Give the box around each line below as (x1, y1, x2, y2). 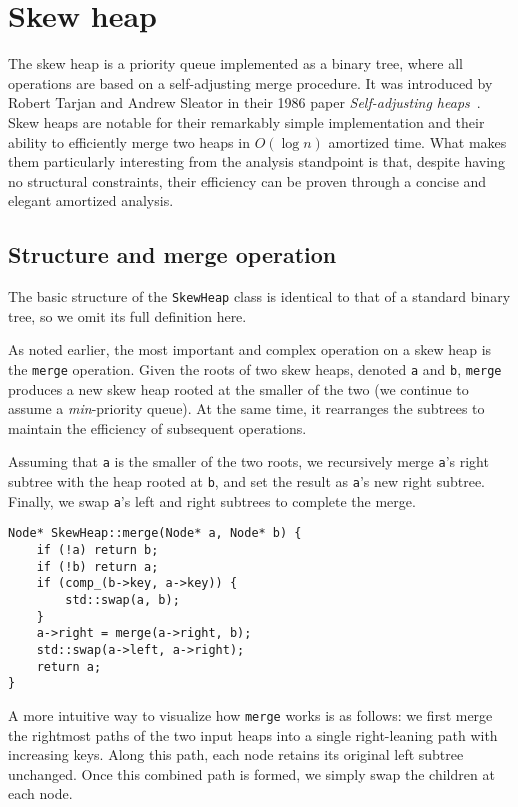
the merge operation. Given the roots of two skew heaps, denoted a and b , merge (8, 358, 502, 379)
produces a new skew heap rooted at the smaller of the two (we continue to (8, 378, 469, 399)
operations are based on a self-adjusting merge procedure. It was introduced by (8, 72, 493, 93)
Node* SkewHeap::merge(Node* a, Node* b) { (8, 526, 302, 541)
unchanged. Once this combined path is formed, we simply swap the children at (8, 763, 495, 784)
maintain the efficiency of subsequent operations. (8, 417, 307, 438)
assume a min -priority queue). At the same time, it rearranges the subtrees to (8, 398, 485, 419)
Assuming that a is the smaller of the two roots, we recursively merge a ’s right (8, 451, 489, 472)
